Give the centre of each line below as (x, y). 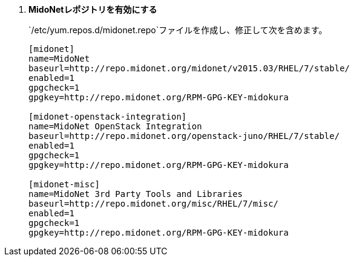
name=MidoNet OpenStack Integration (115, 126)
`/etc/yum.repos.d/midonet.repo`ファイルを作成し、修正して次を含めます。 (178, 30)
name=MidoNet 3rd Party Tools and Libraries (136, 194)
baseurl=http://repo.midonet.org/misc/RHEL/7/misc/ (154, 204)
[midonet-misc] (64, 184)
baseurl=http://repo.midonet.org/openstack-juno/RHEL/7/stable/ (184, 136)
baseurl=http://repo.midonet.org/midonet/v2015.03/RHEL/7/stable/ (189, 68)
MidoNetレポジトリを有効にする (93, 9)
